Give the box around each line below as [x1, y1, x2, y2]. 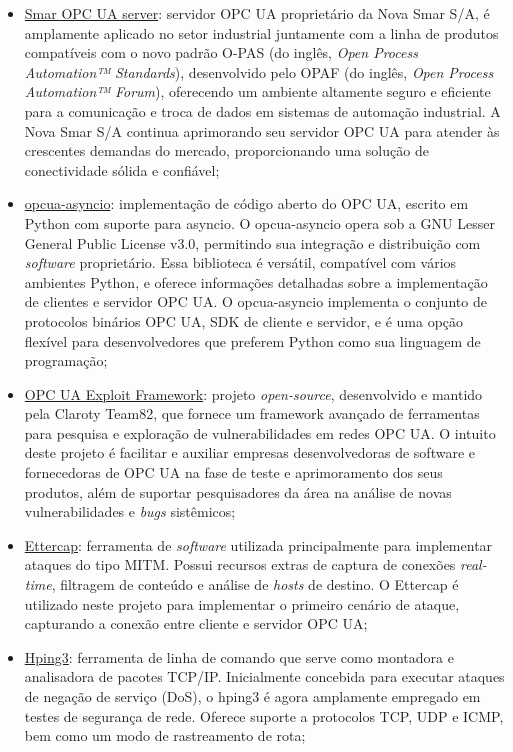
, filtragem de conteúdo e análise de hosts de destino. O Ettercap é [51, 574, 459, 595]
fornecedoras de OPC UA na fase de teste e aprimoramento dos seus [24, 462, 443, 483]
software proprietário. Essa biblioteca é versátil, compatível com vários [24, 252, 457, 273]
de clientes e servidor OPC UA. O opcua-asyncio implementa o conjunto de [24, 291, 487, 312]
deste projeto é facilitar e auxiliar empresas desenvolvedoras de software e [24, 442, 475, 463]
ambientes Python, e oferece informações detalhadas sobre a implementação [24, 271, 488, 292]
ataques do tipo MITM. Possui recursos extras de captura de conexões [24, 554, 456, 575]
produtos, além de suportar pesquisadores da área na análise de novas [24, 481, 452, 502]
